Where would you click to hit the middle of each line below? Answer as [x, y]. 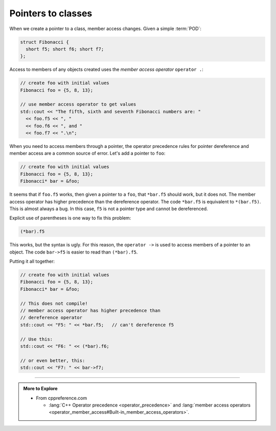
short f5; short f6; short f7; [65, 49]
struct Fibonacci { [44, 42]
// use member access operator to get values [78, 104]
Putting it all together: [32, 261]
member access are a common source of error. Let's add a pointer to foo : [87, 154]
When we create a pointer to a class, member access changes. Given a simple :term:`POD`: [106, 29]
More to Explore [41, 389]
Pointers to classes [51, 13]
